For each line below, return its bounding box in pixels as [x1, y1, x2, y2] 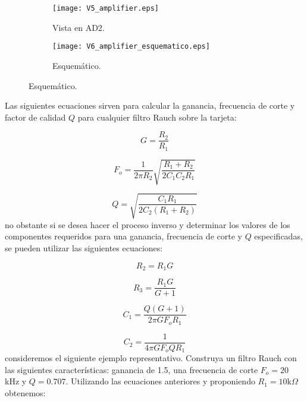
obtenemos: [5, 387, 46, 399]
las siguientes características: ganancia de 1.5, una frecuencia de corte [5, 363, 258, 375]
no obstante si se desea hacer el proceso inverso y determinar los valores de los [5, 218, 290, 231]
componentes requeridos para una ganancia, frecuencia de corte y [5, 230, 242, 242]
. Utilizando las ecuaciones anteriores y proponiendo [65, 375, 255, 387]
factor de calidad [5, 110, 66, 123]
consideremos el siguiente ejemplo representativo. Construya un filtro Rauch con [5, 352, 297, 364]
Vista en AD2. [52, 21, 105, 33]
